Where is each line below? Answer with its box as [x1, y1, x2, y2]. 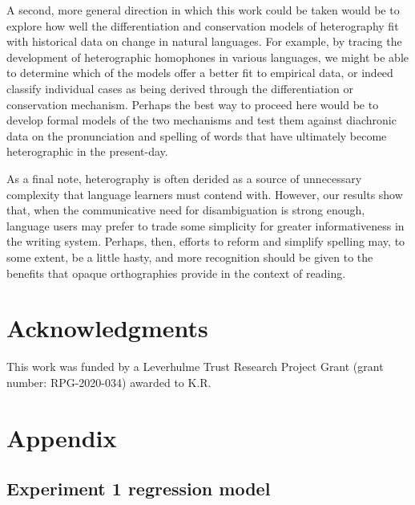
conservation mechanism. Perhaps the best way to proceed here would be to [6, 96, 379, 112]
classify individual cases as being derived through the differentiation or [6, 79, 354, 96]
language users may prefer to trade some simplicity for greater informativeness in [6, 217, 405, 234]
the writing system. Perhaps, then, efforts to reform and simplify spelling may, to [6, 233, 405, 250]
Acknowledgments [6, 312, 208, 344]
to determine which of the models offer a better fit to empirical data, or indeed [6, 64, 393, 81]
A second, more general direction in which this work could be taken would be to [6, 2, 400, 18]
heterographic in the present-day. [6, 143, 168, 160]
